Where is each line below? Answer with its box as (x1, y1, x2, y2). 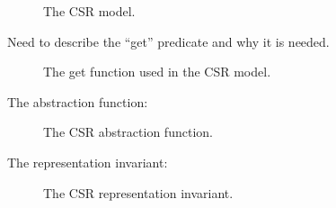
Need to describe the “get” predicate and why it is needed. (7, 32, 330, 50)
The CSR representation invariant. (43, 183, 234, 202)
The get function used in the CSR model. (43, 62, 271, 81)
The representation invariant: (7, 152, 168, 171)
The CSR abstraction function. (43, 122, 213, 141)
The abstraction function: (7, 92, 148, 111)
